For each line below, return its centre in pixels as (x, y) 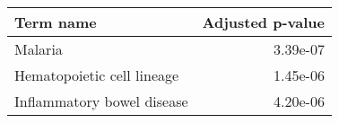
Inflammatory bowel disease (101, 101)
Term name (56, 22)
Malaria (39, 49)
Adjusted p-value (263, 22)
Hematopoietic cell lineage (97, 75)
